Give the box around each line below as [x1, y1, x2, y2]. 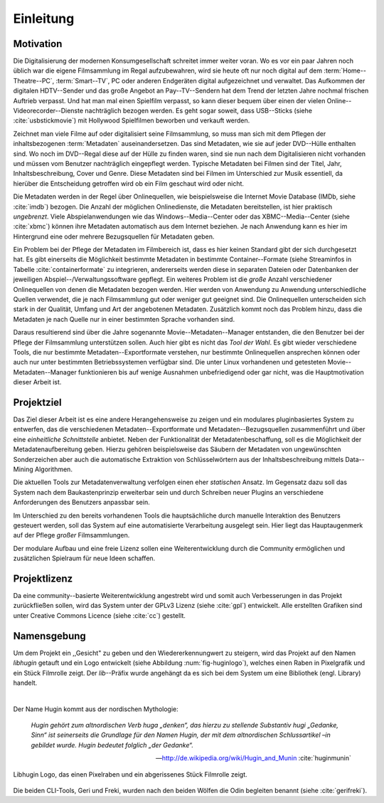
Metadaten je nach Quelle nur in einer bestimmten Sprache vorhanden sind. [13, 315, 235, 323]
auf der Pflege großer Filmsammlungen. [13, 531, 130, 540]
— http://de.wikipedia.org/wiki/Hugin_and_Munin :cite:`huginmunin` [155, 754, 351, 762]
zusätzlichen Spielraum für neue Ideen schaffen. [13, 554, 156, 562]
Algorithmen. [34, 465, 73, 473]
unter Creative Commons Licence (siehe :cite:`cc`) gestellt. [13, 611, 186, 619]
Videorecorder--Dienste [13, 107, 84, 115]
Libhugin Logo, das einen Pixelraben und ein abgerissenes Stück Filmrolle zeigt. [13, 770, 247, 779]
